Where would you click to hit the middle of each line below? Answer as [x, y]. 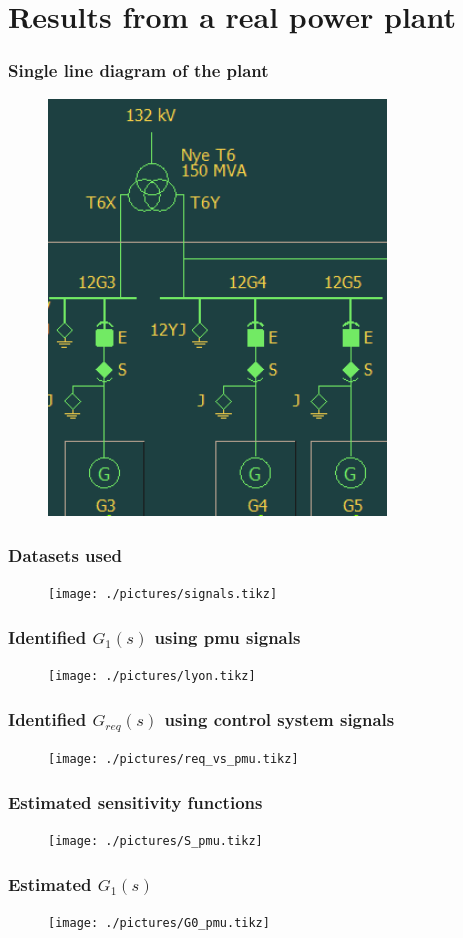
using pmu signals [227, 636]
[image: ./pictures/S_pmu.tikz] [155, 841]
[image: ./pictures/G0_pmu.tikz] [159, 922]
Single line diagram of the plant [138, 70]
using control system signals [279, 718]
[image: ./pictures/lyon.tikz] [152, 676]
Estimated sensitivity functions [135, 801]
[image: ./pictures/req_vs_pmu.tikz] [173, 759]
